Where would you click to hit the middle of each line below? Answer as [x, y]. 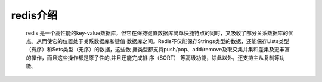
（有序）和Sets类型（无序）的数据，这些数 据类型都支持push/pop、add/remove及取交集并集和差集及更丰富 [158, 50]
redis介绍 [34, 15]
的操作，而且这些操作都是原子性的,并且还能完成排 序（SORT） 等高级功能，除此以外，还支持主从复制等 [153, 58]
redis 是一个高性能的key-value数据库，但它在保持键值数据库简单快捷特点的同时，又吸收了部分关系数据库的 [157, 33]
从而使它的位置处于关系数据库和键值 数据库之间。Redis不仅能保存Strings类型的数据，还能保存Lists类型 [162, 41]
